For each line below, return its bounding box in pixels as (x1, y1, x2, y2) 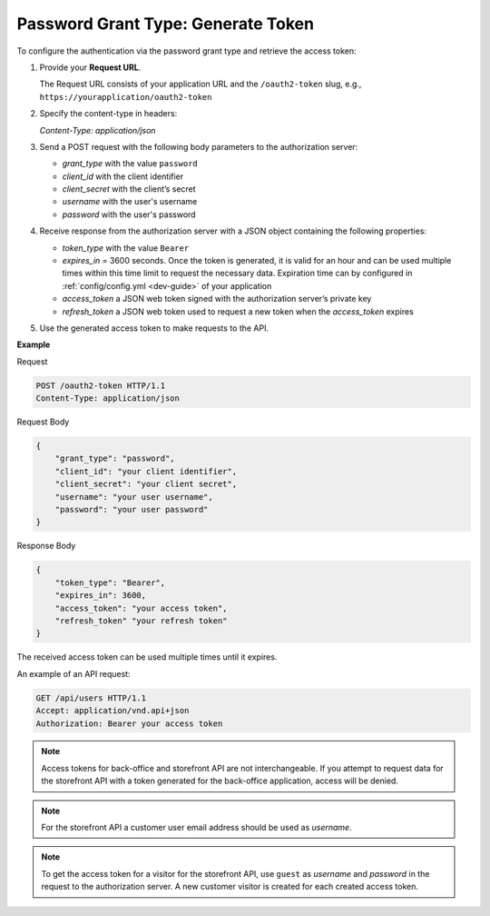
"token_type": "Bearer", (54, 577, 166, 588)
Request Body (16, 416, 70, 427)
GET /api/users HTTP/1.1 (35, 692, 147, 703)
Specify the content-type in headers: (39, 108, 178, 119)
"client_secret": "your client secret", (54, 479, 238, 490)
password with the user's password (62, 209, 196, 220)
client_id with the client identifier (62, 171, 184, 182)
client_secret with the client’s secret (62, 184, 196, 194)
